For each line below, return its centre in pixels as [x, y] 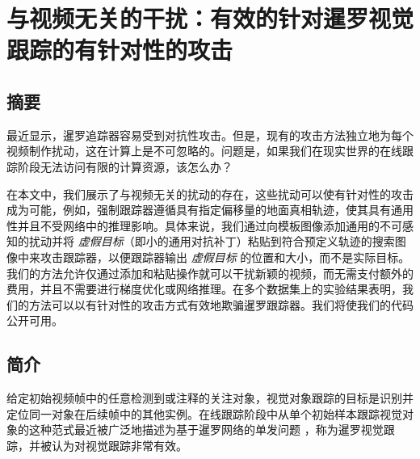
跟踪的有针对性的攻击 [120, 50]
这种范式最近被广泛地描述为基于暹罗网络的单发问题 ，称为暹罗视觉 [206, 430]
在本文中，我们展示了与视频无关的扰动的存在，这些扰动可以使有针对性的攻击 [210, 194]
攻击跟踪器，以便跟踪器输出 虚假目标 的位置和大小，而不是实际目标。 [225, 257]
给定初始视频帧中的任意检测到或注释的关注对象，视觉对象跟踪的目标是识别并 [210, 398]
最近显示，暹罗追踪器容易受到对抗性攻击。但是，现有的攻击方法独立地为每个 [210, 135]
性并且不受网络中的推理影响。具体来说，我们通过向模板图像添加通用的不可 [204, 225]
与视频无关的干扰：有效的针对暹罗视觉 [210, 18]
